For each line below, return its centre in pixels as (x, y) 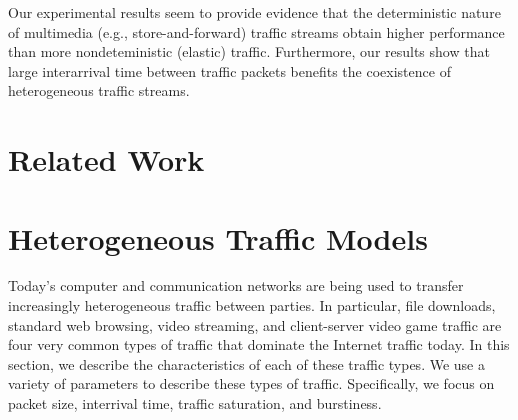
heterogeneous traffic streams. (99, 90)
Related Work (106, 159)
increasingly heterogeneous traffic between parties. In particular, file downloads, (252, 305)
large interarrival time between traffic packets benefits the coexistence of (229, 70)
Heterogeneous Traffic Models (218, 237)
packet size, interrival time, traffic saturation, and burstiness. (195, 403)
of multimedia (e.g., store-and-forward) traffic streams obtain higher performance (256, 31)
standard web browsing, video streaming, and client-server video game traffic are (255, 324)
